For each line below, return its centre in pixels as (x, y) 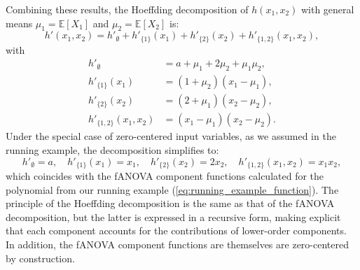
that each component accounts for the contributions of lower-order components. (176, 230)
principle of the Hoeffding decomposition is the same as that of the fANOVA (170, 203)
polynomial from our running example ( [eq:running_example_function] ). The (172, 189)
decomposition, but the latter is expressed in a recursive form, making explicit (173, 216)
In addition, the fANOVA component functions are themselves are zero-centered (177, 244)
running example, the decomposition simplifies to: (112, 149)
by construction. (40, 258)
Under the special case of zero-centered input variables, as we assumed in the (171, 136)
